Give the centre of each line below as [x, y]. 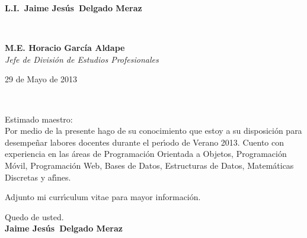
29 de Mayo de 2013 [41, 79]
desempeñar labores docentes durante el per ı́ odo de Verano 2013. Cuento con [144, 142]
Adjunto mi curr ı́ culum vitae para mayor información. [103, 197]
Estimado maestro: [39, 119]
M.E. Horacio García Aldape [65, 48]
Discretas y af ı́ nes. [38, 177]
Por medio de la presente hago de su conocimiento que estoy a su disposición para [153, 131]
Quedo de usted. [34, 216]
